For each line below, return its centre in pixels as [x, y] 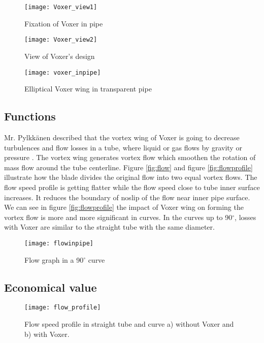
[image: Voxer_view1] [61, 7]
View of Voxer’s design [60, 56]
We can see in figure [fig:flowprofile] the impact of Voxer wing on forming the [124, 207]
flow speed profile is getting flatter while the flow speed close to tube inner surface [132, 187]
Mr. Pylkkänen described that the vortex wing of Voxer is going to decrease [122, 137]
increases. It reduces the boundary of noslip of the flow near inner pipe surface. [127, 197]
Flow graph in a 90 [54, 259]
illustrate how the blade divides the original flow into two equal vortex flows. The [131, 177]
